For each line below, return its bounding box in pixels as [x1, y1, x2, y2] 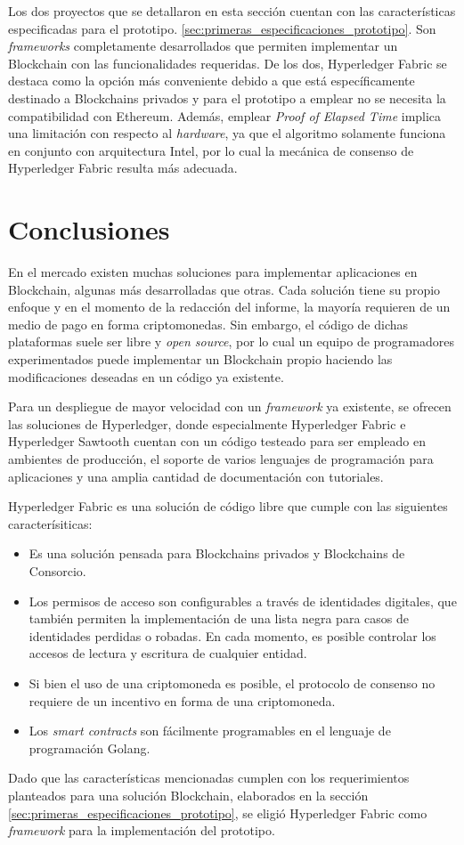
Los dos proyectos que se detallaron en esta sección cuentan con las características [8, 2, 456, 20]
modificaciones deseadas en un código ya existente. [8, 367, 284, 386]
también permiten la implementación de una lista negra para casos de [28, 609, 409, 628]
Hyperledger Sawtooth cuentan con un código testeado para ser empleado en [8, 432, 426, 451]
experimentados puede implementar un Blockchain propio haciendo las [8, 350, 393, 369]
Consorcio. [28, 561, 86, 580]
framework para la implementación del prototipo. [8, 821, 275, 840]
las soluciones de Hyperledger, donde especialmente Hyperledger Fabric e [8, 414, 406, 433]
